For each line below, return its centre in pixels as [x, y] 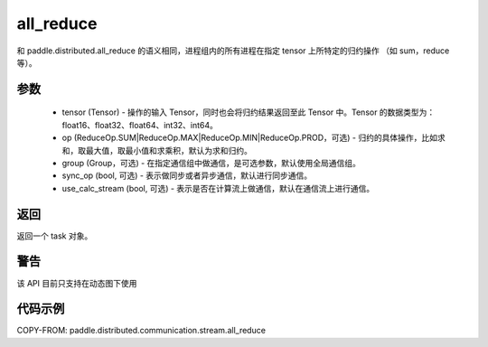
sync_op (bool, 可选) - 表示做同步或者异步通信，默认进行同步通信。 [187, 175]
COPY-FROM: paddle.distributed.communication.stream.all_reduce [141, 331]
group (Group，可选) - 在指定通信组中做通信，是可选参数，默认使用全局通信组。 [211, 163]
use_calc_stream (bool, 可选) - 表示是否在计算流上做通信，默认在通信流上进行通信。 [218, 188]
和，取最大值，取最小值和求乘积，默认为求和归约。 [157, 150]
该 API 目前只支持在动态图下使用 [77, 283]
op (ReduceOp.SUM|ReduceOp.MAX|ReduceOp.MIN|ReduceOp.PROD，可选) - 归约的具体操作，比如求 [254, 138]
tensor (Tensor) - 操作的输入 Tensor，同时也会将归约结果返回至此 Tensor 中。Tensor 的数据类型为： [249, 112]
